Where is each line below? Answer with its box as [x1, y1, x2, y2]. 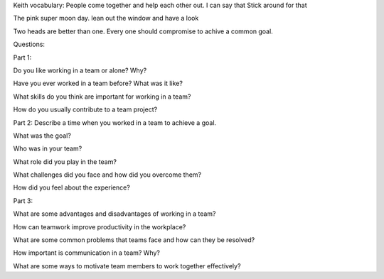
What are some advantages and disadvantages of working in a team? [13, 209, 216, 218]
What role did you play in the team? [13, 157, 117, 166]
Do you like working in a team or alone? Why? [13, 66, 147, 75]
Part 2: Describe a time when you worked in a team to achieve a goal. [13, 118, 217, 127]
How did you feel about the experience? [13, 183, 131, 192]
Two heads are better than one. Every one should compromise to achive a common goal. [13, 27, 273, 35]
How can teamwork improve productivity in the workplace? [13, 222, 186, 231]
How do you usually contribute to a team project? [13, 105, 158, 114]
